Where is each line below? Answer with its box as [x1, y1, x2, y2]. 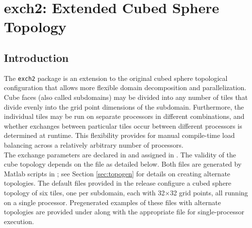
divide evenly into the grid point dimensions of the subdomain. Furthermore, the [4, 101, 244, 112]
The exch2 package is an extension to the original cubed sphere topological [4, 73, 228, 83]
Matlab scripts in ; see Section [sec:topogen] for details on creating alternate [4, 168, 231, 178]
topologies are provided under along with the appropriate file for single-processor [4, 207, 244, 217]
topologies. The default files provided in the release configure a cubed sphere [4, 178, 232, 188]
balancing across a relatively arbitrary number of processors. [4, 139, 184, 150]
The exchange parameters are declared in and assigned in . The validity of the [4, 149, 236, 159]
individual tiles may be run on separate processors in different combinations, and [4, 111, 245, 121]
